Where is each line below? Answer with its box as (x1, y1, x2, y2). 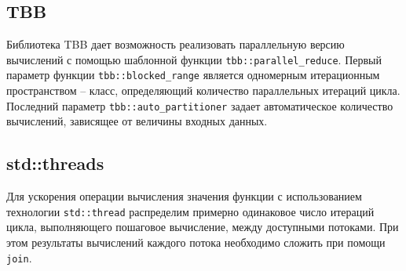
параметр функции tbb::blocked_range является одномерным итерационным (6, 67, 380, 83)
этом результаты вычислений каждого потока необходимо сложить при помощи (6, 234, 386, 250)
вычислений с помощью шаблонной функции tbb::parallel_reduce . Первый (6, 51, 382, 67)
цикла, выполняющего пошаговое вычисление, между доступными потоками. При (6, 219, 399, 235)
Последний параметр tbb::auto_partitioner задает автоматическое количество (6, 97, 393, 114)
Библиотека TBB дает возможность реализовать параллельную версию (6, 36, 345, 52)
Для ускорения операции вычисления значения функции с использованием (6, 188, 362, 204)
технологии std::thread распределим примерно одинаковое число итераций (6, 203, 375, 219)
